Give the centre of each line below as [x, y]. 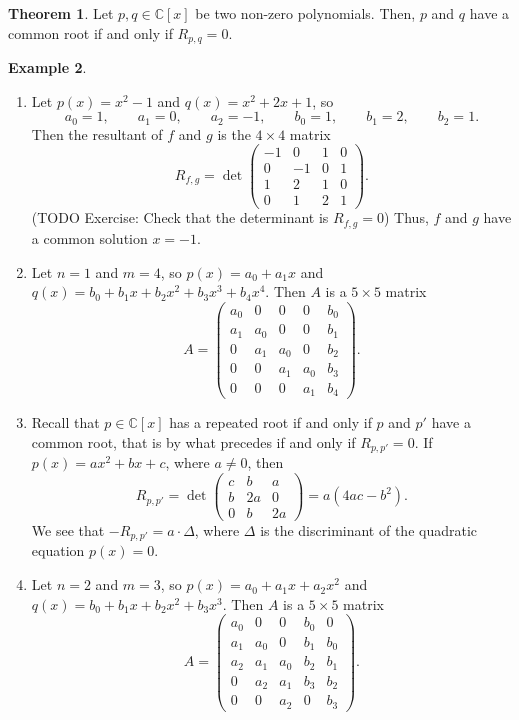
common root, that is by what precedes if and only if [193, 441]
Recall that [65, 422]
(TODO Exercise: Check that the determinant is [180, 217]
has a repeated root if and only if [270, 422]
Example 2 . [47, 67]
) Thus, [406, 217]
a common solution [89, 237]
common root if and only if [90, 32]
